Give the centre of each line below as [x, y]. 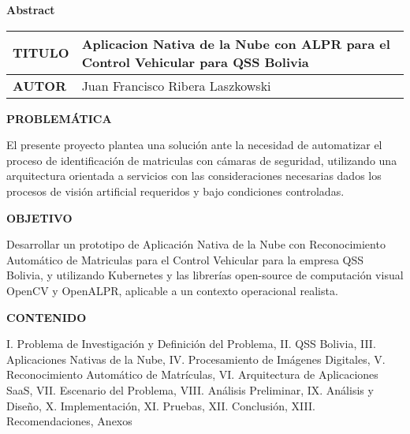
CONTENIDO [47, 317]
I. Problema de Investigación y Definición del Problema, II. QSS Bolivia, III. [191, 344]
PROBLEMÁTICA [59, 118]
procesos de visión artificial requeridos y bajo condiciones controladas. [175, 191]
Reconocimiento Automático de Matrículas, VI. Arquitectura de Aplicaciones [192, 374]
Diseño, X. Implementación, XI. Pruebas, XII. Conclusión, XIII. [161, 405]
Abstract [31, 9]
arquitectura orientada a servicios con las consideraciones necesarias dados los [194, 176]
